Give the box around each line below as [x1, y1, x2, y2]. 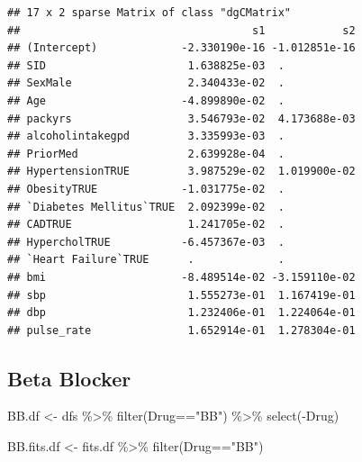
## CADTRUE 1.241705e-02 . [7, 218, 285, 231]
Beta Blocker [7, 364, 131, 392]
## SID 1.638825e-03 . [7, 59, 285, 72]
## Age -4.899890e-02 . [7, 94, 285, 107]
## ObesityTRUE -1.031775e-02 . [7, 182, 285, 195]
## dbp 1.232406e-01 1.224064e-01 [7, 306, 356, 320]
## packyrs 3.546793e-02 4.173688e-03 [7, 112, 356, 125]
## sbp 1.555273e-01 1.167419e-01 [7, 288, 356, 302]
